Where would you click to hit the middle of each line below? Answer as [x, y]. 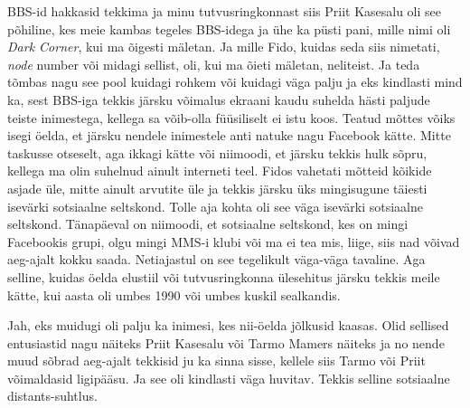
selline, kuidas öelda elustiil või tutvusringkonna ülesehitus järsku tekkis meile [224, 276]
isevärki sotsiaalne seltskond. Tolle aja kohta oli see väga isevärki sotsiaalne [215, 206]
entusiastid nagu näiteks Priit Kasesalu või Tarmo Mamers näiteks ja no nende [226, 342]
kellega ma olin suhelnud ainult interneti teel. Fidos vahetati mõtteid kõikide [220, 171]
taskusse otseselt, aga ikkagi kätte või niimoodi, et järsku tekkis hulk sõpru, [217, 152]
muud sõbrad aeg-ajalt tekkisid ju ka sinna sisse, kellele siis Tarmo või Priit [216, 361]
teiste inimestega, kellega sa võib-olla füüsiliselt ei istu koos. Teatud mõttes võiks [231, 117]
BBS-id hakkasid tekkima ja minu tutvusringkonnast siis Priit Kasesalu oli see [225, 11]
